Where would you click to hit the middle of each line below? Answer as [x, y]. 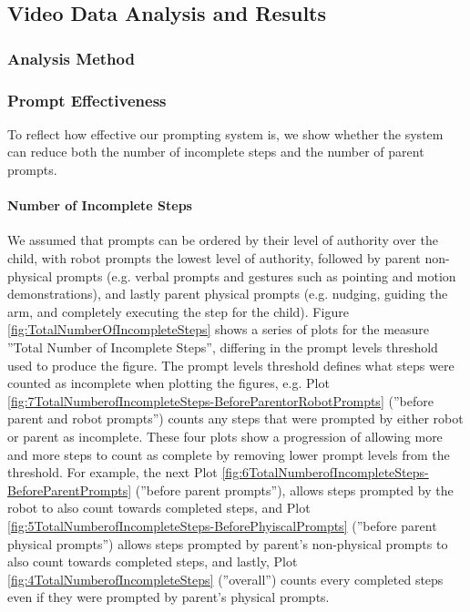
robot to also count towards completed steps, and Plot [159, 508]
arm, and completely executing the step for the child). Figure [178, 311]
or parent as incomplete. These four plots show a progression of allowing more [225, 436]
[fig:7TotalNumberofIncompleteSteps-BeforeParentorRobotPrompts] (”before [220, 400]
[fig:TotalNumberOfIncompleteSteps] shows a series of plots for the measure [219, 329]
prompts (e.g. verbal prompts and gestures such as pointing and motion [256, 275]
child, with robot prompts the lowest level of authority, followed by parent [214, 258]
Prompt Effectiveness [87, 100]
